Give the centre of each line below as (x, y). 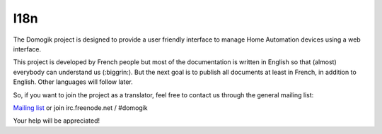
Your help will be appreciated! (57, 121)
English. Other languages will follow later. (73, 82)
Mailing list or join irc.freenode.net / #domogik (80, 108)
